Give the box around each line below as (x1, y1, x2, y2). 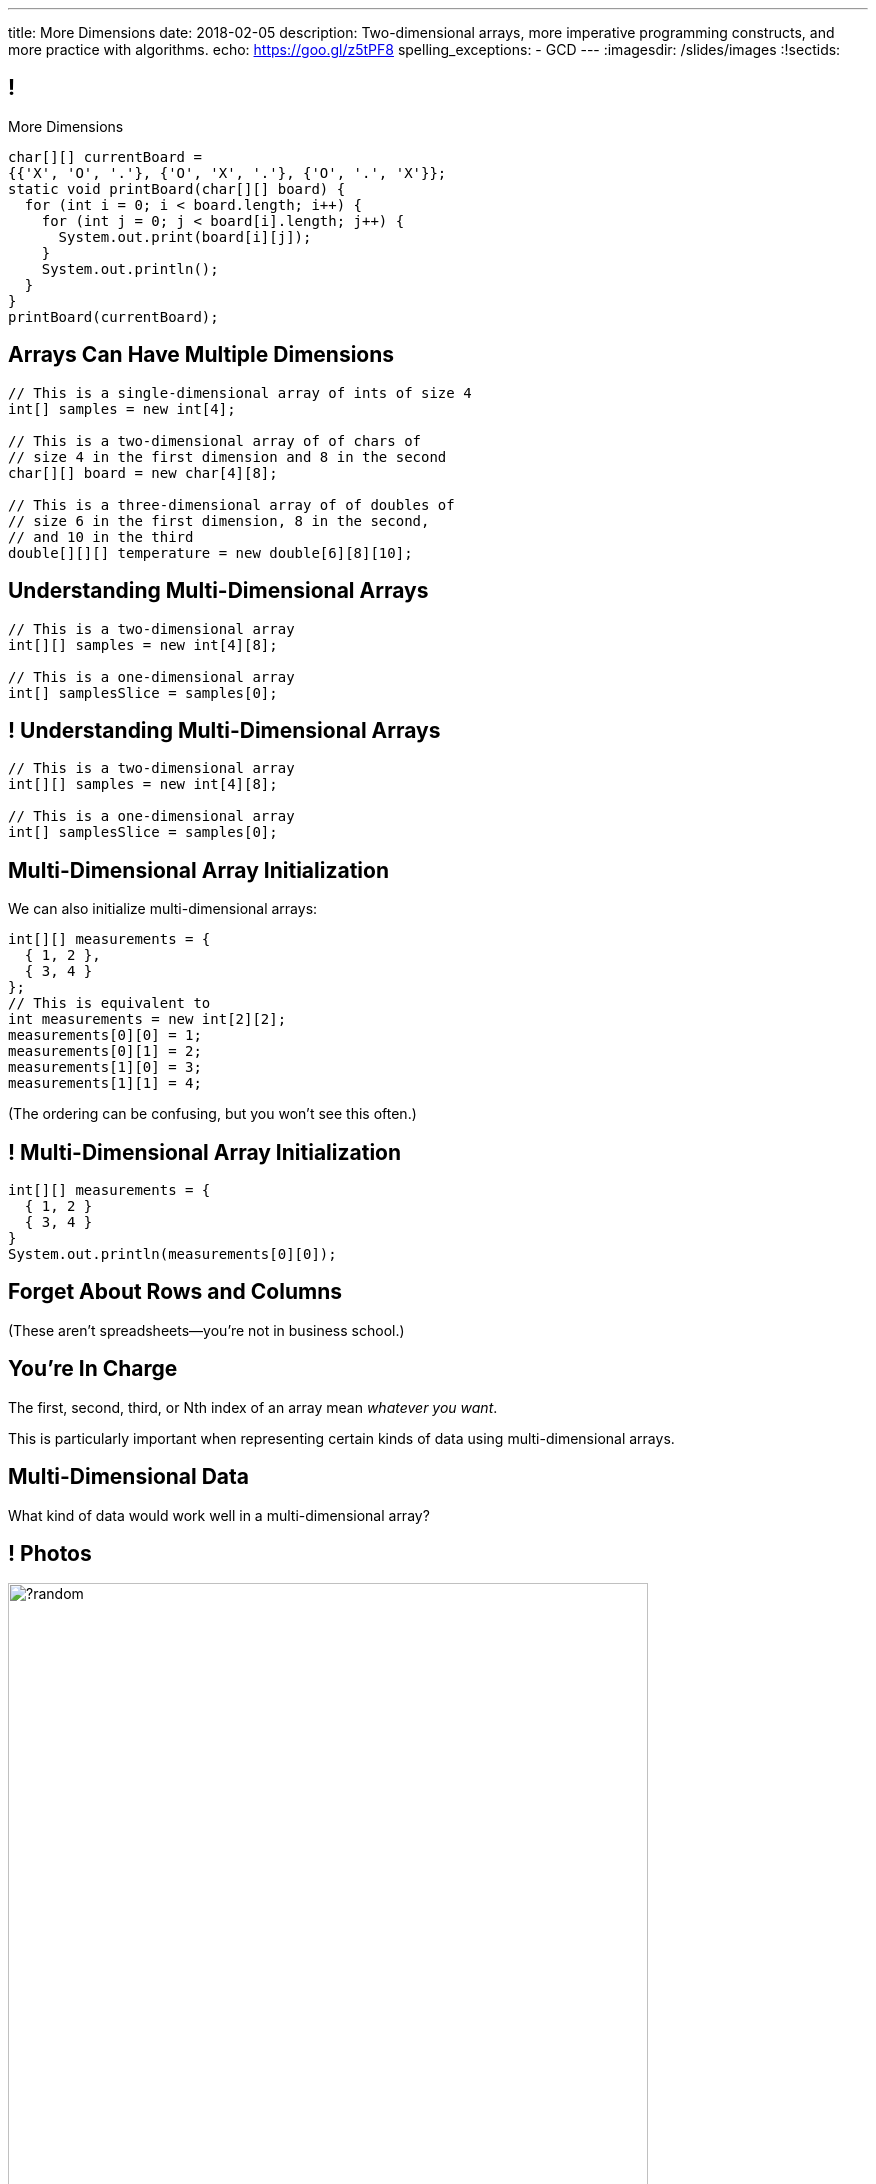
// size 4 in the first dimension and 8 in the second (8, 448, 447, 465)
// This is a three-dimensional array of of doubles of (8, 496, 455, 513)
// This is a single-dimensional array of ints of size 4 (8, 384, 472, 401)
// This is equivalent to (8, 995, 211, 1012)
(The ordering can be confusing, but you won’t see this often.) (8, 1105, 417, 1123)
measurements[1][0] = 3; (8, 1059, 202, 1076)
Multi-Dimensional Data (8, 1464, 250, 1490)
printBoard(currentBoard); (8, 308, 219, 325)
